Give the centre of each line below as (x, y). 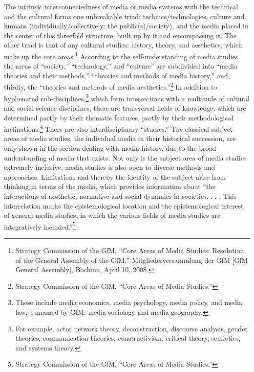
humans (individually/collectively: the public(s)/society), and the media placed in (126, 26)
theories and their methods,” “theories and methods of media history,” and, (117, 75)
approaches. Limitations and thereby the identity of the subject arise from (115, 176)
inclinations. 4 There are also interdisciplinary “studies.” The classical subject (118, 128)
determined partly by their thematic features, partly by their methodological (119, 117)
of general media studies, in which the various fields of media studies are (112, 215)
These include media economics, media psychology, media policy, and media (129, 302)
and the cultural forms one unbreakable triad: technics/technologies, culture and (124, 16)
